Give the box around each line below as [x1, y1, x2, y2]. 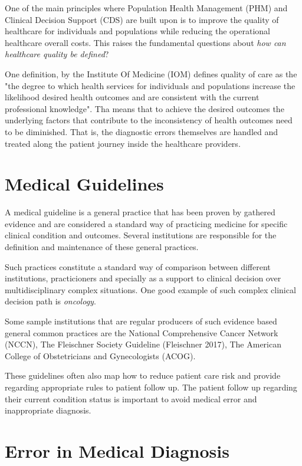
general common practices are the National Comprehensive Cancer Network [5, 326, 278, 339]
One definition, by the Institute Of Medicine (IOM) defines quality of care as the [5, 67, 297, 80]
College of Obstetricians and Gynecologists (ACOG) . [5, 349, 196, 362]
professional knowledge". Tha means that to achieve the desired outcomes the [5, 102, 284, 114]
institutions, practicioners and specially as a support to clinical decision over [5, 272, 281, 284]
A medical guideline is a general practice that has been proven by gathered [5, 206, 275, 218]
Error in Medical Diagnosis [5, 438, 229, 462]
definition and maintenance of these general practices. [5, 241, 199, 253]
